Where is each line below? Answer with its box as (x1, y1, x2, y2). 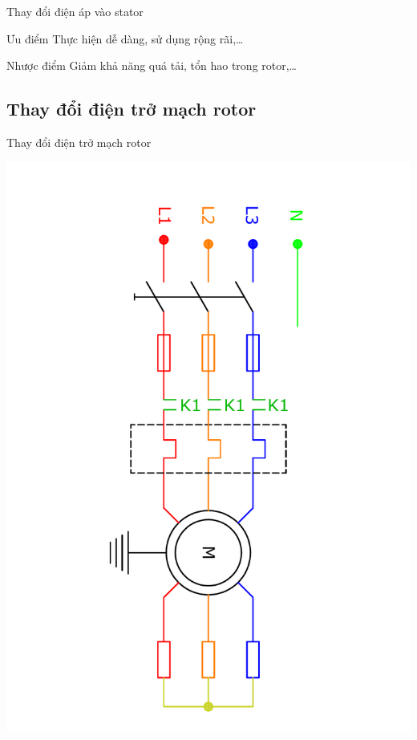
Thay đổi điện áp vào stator (6, 3, 144, 19)
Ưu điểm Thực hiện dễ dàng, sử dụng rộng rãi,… (6, 30, 244, 47)
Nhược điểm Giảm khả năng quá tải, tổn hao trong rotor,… (6, 57, 297, 74)
